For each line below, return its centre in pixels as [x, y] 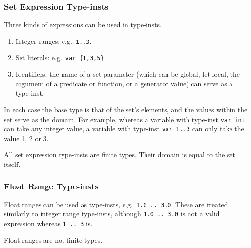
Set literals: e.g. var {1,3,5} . [61, 57]
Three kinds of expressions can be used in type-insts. [83, 25]
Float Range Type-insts [51, 186]
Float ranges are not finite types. [53, 239]
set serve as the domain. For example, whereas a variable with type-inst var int [125, 119]
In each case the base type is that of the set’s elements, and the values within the [126, 109]
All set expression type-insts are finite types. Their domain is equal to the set [120, 155]
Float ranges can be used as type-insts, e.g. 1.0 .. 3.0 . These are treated [116, 204]
